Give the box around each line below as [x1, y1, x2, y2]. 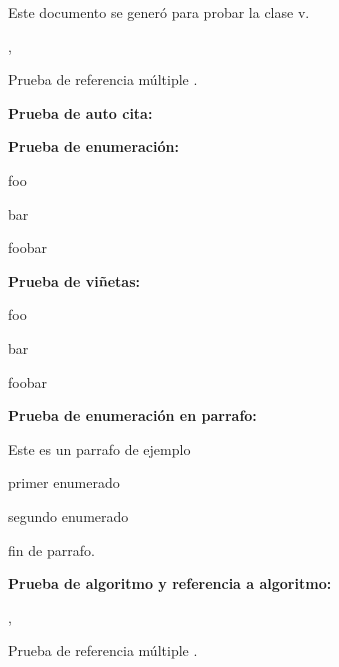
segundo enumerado [8, 505, 129, 526]
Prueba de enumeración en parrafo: [8, 405, 257, 426]
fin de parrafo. [8, 539, 95, 560]
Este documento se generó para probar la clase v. [8, 2, 310, 22]
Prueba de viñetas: [8, 270, 140, 291]
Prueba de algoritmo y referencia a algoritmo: [8, 573, 332, 594]
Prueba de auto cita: [8, 102, 153, 123]
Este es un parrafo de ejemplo [8, 438, 191, 459]
